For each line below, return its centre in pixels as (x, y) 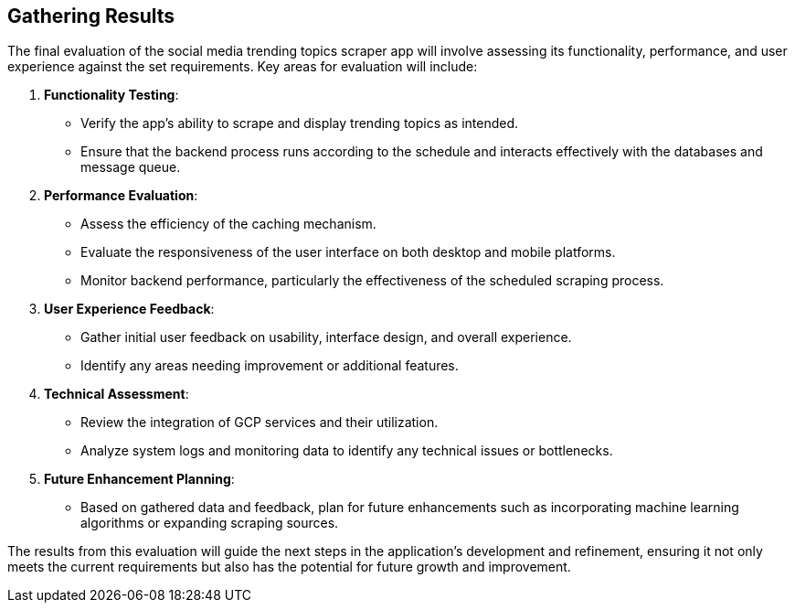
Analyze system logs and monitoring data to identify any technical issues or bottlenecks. (347, 451)
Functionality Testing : (111, 95)
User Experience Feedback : (129, 309)
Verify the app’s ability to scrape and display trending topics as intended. (300, 123)
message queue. (131, 167)
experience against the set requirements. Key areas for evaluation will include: (243, 67)
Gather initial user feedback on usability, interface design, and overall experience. (326, 337)
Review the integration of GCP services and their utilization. (260, 423)
